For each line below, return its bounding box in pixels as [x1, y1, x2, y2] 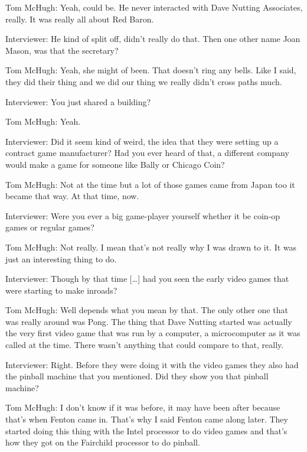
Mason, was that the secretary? [5, 44, 119, 56]
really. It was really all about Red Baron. [5, 12, 154, 25]
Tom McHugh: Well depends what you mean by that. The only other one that [5, 304, 288, 316]
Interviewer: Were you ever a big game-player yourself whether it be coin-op [5, 209, 280, 222]
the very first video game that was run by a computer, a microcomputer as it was [5, 327, 301, 339]
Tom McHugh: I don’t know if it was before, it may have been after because [5, 401, 280, 414]
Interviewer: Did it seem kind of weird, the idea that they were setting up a [5, 135, 279, 147]
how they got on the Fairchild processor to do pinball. [5, 436, 200, 448]
